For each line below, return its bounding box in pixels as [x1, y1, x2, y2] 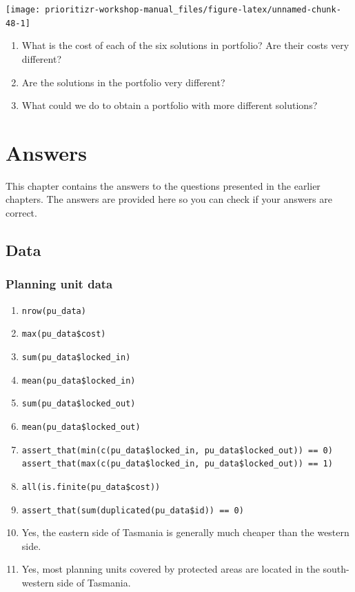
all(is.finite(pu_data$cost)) [21, 482, 161, 492]
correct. [6, 206, 37, 219]
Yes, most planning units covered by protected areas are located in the [21, 562, 320, 576]
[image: [6, 5, 41, 14]
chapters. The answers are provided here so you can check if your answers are [6, 192, 332, 206]
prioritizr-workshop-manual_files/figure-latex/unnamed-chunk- [45, 5, 341, 14]
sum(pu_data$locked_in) [21, 352, 131, 362]
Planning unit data [6, 275, 113, 293]
